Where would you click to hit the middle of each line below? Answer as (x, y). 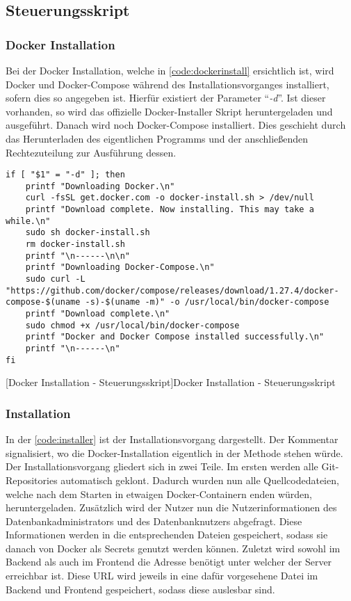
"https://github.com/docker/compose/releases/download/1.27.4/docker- (172, 290)
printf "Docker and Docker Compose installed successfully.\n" (175, 337)
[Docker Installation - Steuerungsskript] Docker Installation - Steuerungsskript (171, 382)
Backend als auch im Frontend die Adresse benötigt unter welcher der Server (169, 562)
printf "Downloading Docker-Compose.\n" (120, 267)
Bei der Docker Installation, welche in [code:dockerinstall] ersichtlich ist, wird (170, 70)
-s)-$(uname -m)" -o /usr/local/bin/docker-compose (207, 302)
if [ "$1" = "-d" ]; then (65, 175)
